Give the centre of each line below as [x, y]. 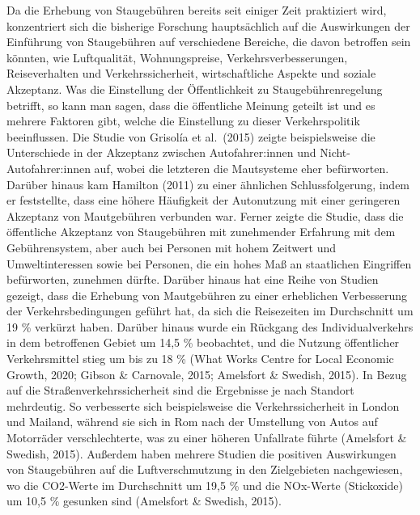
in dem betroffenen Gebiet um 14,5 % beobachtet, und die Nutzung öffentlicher [203, 342]
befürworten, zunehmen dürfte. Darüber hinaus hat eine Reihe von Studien [193, 279]
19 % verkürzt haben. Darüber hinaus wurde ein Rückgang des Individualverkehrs [210, 326]
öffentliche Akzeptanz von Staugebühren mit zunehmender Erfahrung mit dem [201, 232]
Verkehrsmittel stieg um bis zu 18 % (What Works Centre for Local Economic [200, 359]
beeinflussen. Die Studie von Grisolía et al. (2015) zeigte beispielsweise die [191, 136]
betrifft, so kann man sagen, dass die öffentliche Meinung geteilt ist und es [191, 105]
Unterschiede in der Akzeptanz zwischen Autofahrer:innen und [161, 152]
